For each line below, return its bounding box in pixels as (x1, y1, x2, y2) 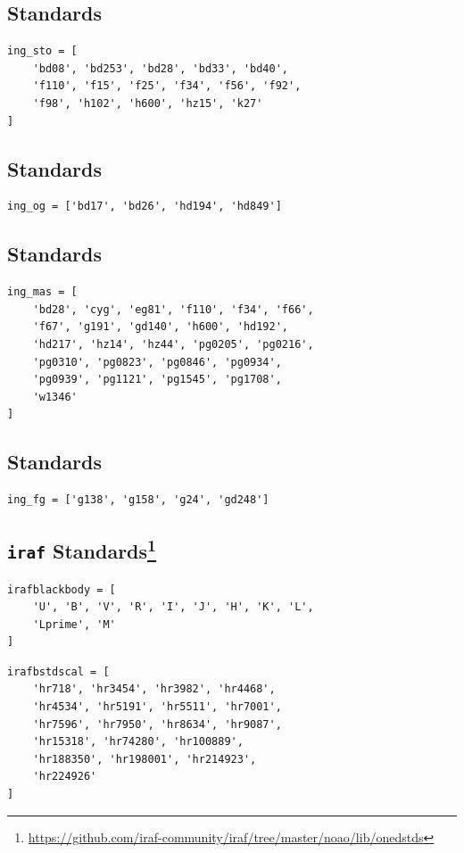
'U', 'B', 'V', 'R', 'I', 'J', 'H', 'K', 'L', (32, 600, 314, 614)
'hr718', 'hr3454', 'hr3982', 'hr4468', (32, 683, 276, 696)
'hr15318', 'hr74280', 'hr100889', (32, 735, 244, 749)
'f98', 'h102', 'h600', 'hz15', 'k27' (32, 96, 263, 110)
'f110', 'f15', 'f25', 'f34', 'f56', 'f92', (32, 79, 302, 93)
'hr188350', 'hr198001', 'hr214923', (32, 752, 257, 766)
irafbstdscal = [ (7, 665, 110, 678)
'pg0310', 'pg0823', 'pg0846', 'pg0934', (32, 355, 282, 369)
